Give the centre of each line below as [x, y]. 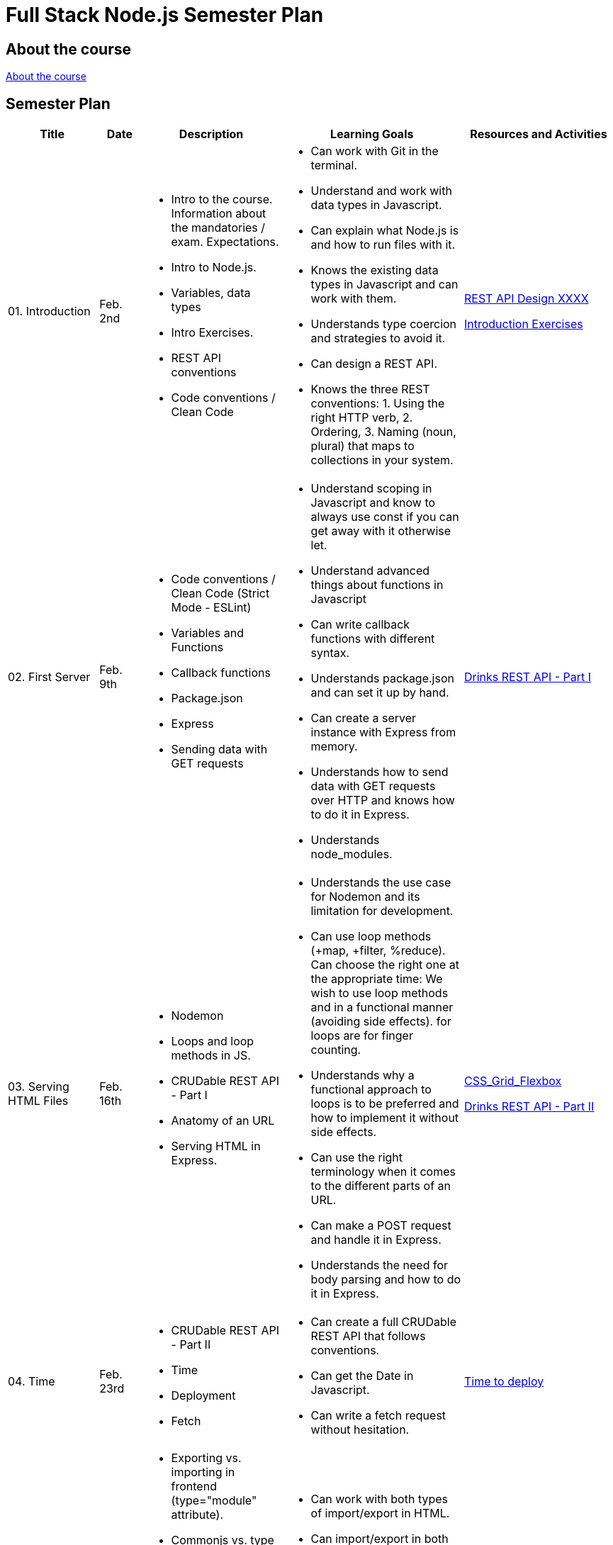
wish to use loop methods [379, 993]
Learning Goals [372, 134]
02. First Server [49, 677]
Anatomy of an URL [223, 1121]
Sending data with [219, 749]
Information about [219, 214]
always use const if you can [385, 517]
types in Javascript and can [384, 285]
